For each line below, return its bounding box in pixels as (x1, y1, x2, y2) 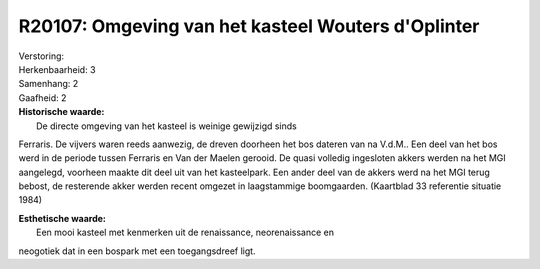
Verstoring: (18, 50, 65, 62)
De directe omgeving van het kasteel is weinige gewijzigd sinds (36, 120, 297, 132)
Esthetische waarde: (18, 212, 107, 224)
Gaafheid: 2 (18, 91, 67, 104)
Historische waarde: (18, 106, 105, 118)
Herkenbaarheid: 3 (18, 63, 96, 75)
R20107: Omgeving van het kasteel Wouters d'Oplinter (18, 15, 480, 37)
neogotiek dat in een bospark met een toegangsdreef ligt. (18, 245, 256, 257)
